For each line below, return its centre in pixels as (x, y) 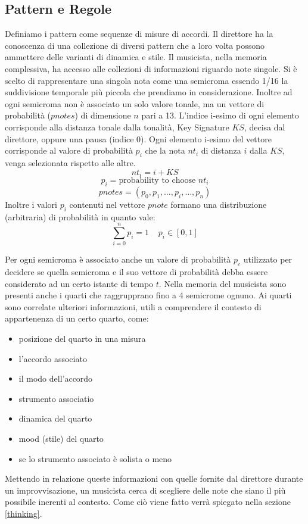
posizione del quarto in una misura (82, 339)
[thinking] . (24, 513)
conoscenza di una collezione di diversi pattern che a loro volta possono (135, 45)
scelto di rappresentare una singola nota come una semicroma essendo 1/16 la (147, 80)
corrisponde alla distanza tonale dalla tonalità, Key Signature (117, 127)
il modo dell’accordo (56, 378)
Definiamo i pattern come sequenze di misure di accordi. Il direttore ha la (139, 34)
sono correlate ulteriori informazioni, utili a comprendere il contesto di (133, 306)
